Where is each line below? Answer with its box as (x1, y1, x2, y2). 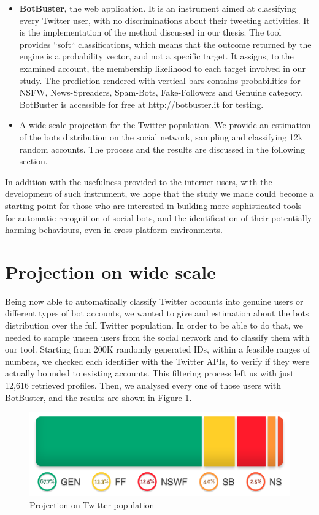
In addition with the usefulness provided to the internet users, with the (5, 175, 272, 188)
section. (19, 154, 48, 167)
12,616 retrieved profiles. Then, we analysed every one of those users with (5, 378, 282, 391)
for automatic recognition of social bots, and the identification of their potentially (5, 211, 312, 224)
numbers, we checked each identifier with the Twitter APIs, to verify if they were (5, 354, 309, 367)
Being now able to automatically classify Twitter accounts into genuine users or (5, 294, 304, 307)
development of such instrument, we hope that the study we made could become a (5, 187, 314, 200)
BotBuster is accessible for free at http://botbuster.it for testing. (19, 97, 264, 110)
